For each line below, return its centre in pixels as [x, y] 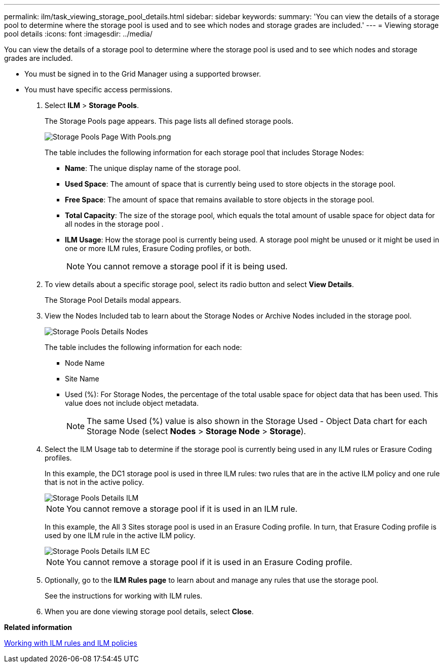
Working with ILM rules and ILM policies [71, 643]
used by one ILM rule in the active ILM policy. [120, 535]
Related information [38, 627]
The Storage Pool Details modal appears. [113, 300]
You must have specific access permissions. [99, 90]
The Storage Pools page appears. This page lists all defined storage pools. [169, 121]
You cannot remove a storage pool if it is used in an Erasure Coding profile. [209, 562]
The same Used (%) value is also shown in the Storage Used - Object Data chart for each [257, 421]
